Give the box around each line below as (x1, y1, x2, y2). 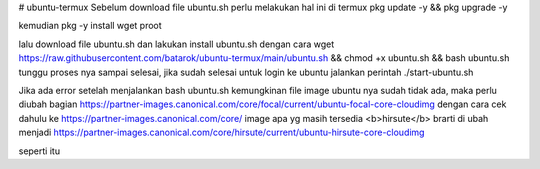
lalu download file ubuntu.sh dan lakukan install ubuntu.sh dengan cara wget (18, 38, 335, 50)
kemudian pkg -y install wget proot (18, 20, 162, 32)
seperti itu (18, 145, 60, 157)
